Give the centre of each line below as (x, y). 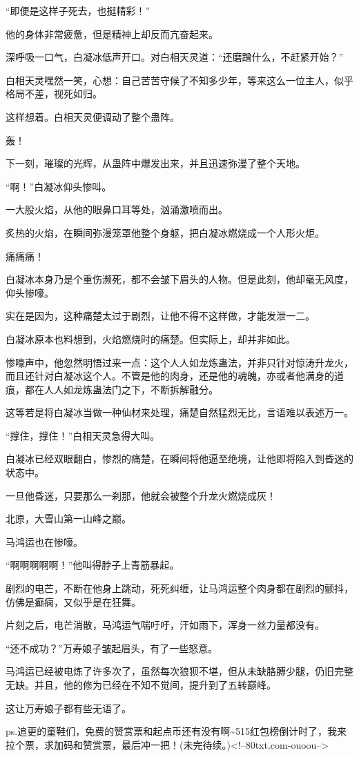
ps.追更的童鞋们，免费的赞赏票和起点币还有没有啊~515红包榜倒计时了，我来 (176, 731)
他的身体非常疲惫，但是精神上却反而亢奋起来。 (112, 33)
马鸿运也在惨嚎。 (44, 541)
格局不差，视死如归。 (54, 94)
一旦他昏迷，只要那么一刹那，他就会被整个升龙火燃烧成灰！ (141, 495)
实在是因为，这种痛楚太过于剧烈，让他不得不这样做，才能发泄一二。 (160, 316)
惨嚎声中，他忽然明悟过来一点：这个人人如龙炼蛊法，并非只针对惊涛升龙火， (179, 362)
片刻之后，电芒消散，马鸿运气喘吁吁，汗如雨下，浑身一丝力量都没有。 (165, 625)
